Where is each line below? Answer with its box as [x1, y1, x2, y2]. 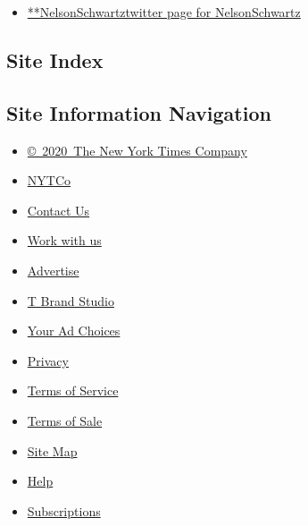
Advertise [27, 260, 79, 279]
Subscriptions [27, 501, 101, 520]
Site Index [6, 46, 104, 73]
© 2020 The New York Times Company [27, 140, 247, 159]
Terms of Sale [27, 411, 103, 429]
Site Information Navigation [6, 98, 271, 126]
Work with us [27, 231, 102, 250]
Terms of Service [27, 381, 119, 400]
